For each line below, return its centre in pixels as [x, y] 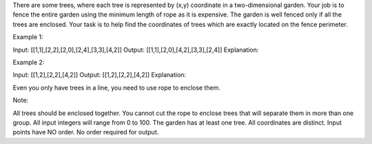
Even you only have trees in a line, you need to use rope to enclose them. [116, 88]
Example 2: [29, 62]
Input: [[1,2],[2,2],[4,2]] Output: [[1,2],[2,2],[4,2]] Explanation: [99, 75]
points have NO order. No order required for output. [86, 132]
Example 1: [28, 37]
